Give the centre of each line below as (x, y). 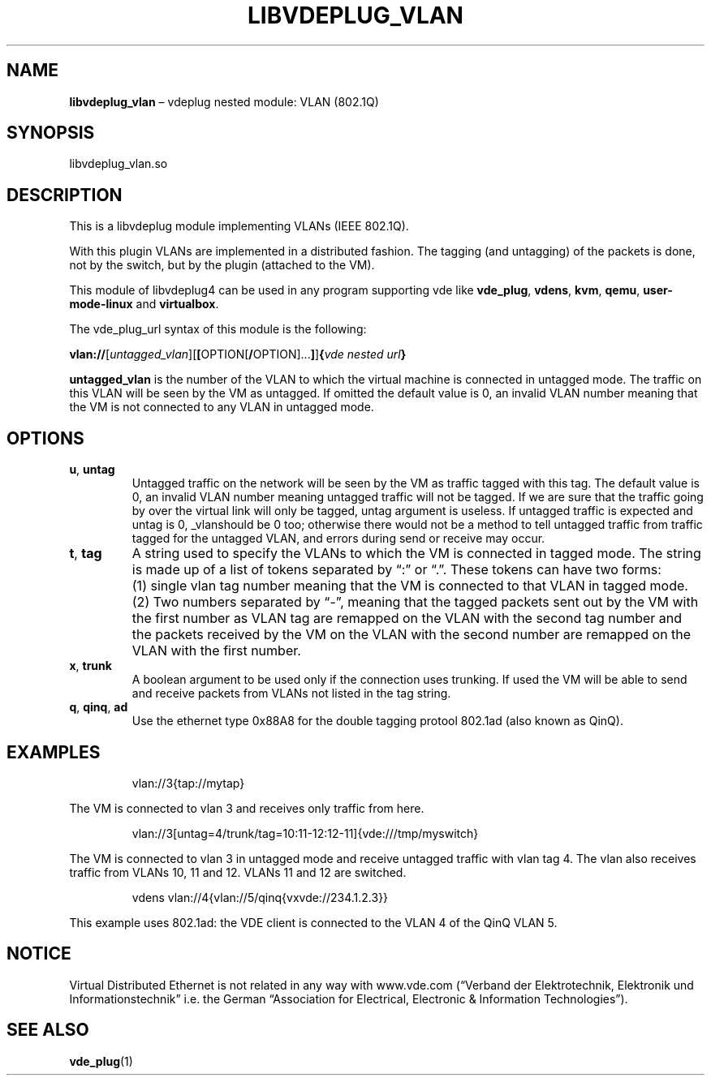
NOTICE (39, 954)
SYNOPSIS (51, 133)
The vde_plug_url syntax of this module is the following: (218, 329)
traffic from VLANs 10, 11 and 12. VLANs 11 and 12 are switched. (238, 872)
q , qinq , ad (99, 707)
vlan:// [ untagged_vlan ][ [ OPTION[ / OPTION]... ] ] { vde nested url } (238, 354)
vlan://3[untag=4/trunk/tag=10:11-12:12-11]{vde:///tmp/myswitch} (305, 833)
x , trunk (90, 666)
